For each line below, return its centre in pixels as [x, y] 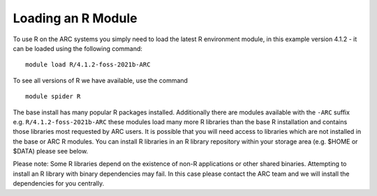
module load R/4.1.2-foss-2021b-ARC [88, 65]
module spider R [53, 97]
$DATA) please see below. [51, 151]
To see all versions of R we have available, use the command [101, 80]
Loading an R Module [75, 18]
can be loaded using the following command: [78, 48]
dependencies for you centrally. [59, 183]
